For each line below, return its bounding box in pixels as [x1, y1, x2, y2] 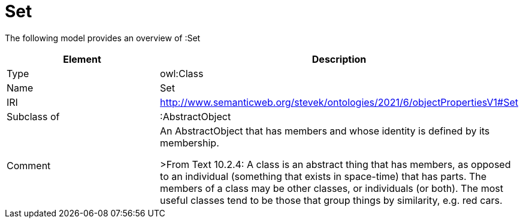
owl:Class [160, 67, 204, 80]
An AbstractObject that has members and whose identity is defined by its [160, 124, 490, 137]
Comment [7, 159, 51, 172]
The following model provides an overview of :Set [5, 32, 201, 43]
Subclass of [7, 110, 60, 123]
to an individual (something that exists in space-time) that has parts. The [160, 170, 487, 182]
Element [63, 53, 101, 65]
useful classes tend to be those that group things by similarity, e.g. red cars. [160, 194, 503, 206]
